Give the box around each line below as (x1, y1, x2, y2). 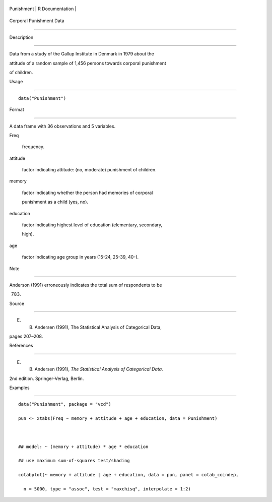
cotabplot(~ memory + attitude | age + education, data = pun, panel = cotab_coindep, (18, 472, 239, 478)
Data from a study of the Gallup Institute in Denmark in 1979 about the (9, 51, 154, 57)
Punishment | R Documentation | (9, 6, 77, 12)
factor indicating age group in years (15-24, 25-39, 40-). (22, 254, 139, 260)
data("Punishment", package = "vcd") (18, 401, 112, 407)
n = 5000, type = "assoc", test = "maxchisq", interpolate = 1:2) (23, 486, 191, 491)
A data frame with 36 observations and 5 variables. (9, 123, 116, 129)
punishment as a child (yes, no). (22, 199, 88, 205)
